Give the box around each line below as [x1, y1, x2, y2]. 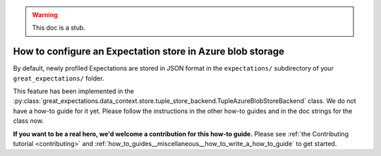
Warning [32, 11, 58, 19]
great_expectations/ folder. [13, 74, 104, 83]
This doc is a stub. [32, 23, 86, 32]
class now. [13, 116, 44, 125]
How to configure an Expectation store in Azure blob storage [13, 46, 285, 58]
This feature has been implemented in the [13, 87, 134, 95]
